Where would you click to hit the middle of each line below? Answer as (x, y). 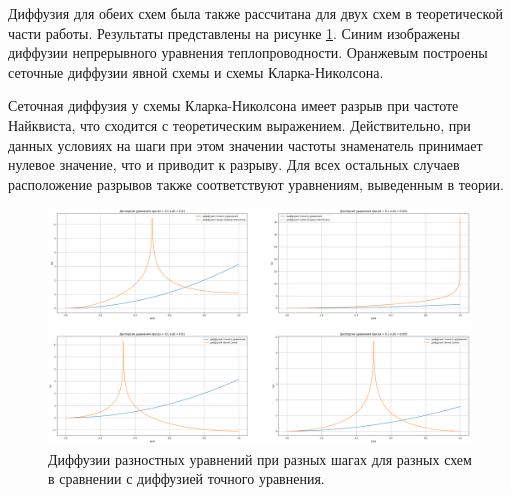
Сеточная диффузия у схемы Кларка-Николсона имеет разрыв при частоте (233, 105)
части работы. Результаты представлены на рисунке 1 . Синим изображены (234, 32)
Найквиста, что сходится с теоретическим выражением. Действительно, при (239, 124)
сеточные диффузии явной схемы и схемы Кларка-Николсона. (196, 71)
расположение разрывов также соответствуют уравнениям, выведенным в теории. (256, 183)
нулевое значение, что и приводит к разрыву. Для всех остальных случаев (234, 164)
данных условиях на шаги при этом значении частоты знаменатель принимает (245, 144)
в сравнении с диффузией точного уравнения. (186, 478)
